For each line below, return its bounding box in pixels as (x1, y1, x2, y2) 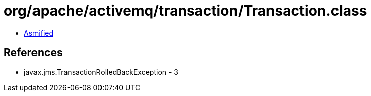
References (4, 46, 63, 59)
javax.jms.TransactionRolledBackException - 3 (24, 67, 179, 76)
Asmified (24, 28, 54, 37)
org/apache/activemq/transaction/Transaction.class (4, 2, 367, 19)
